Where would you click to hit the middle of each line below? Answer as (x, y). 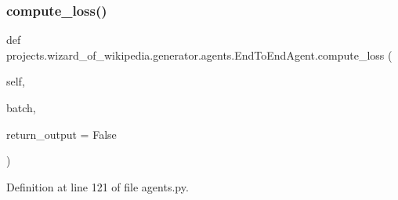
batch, (21, 107)
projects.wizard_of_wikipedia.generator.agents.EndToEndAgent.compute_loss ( (199, 55)
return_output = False (62, 134)
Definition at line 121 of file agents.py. (98, 186)
